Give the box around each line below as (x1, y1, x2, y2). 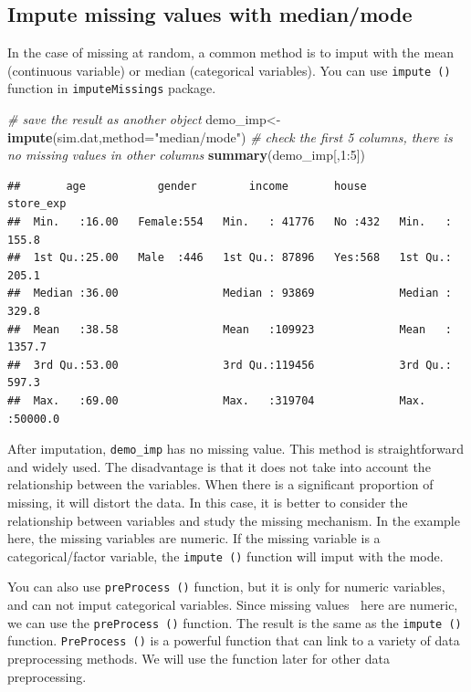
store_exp (7, 197, 67, 211)
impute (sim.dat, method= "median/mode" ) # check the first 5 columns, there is (7, 127, 453, 146)
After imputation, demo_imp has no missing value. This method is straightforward (7, 439, 465, 458)
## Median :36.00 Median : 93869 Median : (7, 287, 452, 300)
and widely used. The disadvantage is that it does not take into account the (7, 456, 431, 476)
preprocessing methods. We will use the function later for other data (7, 649, 390, 668)
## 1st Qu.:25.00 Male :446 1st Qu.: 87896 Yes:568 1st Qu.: (7, 251, 452, 265)
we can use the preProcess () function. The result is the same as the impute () (7, 613, 462, 632)
